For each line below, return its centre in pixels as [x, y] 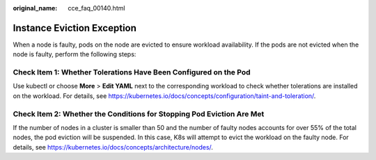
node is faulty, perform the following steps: [75, 54]
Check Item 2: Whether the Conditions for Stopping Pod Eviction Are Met [139, 113]
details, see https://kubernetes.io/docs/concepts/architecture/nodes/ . [113, 147]
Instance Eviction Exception [75, 28]
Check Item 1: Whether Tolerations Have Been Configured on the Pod [132, 72]
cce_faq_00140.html [96, 8]
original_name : [35, 8]
